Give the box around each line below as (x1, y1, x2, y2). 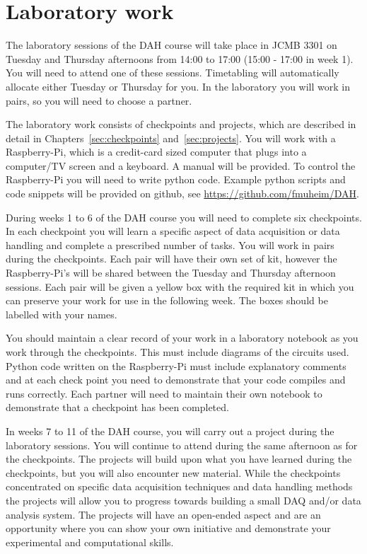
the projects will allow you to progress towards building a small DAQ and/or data (6, 492, 361, 507)
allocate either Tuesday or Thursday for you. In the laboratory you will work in (6, 79, 350, 93)
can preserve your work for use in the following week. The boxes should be (6, 293, 328, 308)
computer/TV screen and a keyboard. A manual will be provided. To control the (6, 158, 356, 173)
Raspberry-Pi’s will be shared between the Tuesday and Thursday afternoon (6, 265, 336, 280)
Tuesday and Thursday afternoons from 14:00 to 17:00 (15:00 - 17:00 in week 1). (6, 51, 354, 66)
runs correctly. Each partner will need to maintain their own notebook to (6, 386, 322, 400)
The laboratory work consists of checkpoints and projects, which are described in (6, 117, 356, 132)
